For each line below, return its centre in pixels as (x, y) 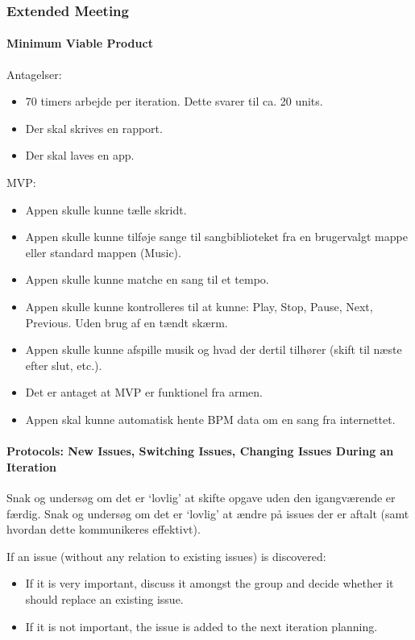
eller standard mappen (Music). (103, 252)
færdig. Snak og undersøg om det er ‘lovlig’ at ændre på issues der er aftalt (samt (208, 513)
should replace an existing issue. (104, 598)
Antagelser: (34, 74)
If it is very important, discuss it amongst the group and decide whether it (210, 583)
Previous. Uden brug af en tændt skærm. (127, 322)
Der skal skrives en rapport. (94, 128)
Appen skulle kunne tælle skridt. (106, 209)
